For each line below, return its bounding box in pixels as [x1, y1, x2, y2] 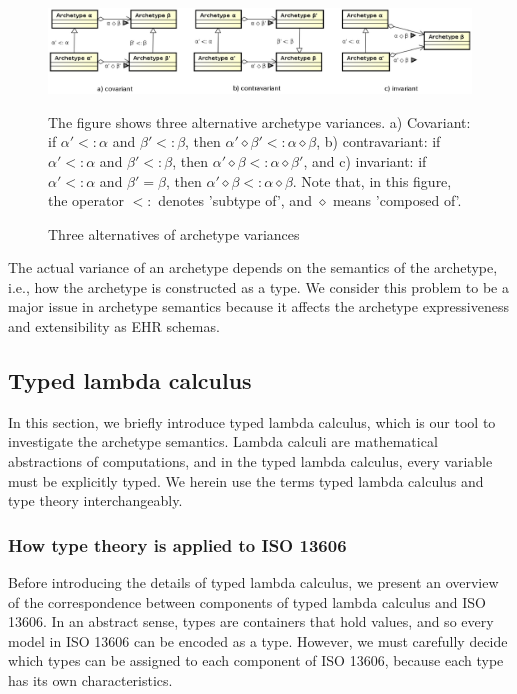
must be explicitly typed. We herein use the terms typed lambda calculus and [8, 470, 484, 491]
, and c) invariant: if [303, 150, 427, 171]
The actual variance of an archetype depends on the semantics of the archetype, [8, 257, 498, 278]
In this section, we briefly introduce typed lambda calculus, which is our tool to [8, 411, 496, 432]
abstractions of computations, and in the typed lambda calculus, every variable [8, 451, 493, 472]
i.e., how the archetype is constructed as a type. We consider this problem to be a [8, 276, 510, 297]
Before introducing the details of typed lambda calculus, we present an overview [8, 572, 499, 593]
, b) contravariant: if [316, 131, 441, 152]
